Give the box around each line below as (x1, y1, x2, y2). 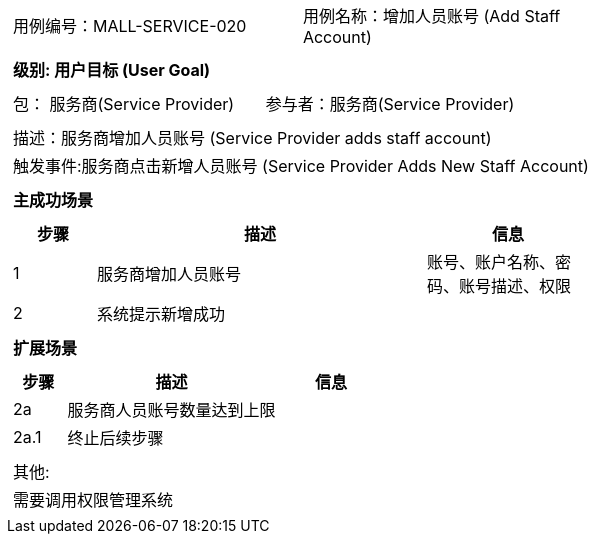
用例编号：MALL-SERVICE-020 (13, 16, 247, 36)
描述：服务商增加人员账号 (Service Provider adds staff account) (13, 128, 492, 148)
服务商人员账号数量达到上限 (67, 400, 276, 420)
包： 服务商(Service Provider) (13, 94, 235, 114)
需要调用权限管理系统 (13, 490, 174, 510)
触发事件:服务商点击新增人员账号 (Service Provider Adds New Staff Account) (13, 156, 589, 176)
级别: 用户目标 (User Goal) (13, 60, 211, 80)
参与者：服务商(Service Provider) (265, 94, 515, 114)
